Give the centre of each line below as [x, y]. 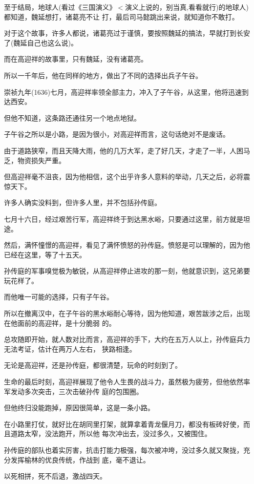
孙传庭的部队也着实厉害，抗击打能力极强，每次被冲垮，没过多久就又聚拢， [124, 450]
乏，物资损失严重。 [35, 160]
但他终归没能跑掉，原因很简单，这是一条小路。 [79, 408]
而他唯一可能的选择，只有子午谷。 [59, 297]
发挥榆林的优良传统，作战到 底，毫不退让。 [80, 459]
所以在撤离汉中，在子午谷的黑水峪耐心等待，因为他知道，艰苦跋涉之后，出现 [127, 313]
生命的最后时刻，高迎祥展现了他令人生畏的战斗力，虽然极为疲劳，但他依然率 [127, 382]
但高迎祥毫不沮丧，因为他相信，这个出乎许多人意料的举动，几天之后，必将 [124, 177]
